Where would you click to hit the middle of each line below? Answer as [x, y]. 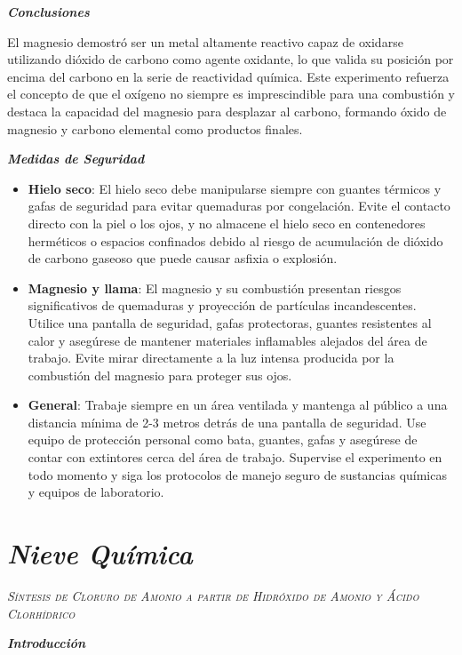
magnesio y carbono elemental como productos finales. [155, 128]
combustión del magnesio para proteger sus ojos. [160, 375]
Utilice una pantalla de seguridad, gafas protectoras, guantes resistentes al [230, 322]
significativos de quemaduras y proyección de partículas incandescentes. [222, 305]
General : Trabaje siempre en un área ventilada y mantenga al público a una [238, 405]
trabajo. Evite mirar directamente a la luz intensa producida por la [211, 358]
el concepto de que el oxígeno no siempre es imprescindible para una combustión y [231, 94]
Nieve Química [100, 554]
